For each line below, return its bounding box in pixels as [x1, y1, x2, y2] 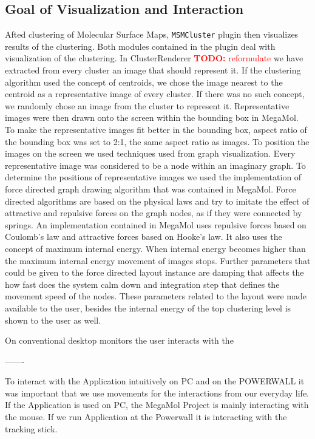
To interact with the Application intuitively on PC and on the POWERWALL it [5, 375, 305, 387]
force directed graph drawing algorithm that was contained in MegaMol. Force [5, 182, 296, 195]
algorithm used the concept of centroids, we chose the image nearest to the [5, 75, 283, 88]
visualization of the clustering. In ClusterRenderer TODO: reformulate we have [5, 52, 303, 64]
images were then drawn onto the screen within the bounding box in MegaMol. [5, 111, 299, 124]
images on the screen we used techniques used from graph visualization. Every [5, 147, 296, 160]
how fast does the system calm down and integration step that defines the [5, 277, 280, 290]
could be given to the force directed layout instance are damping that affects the [5, 266, 304, 279]
